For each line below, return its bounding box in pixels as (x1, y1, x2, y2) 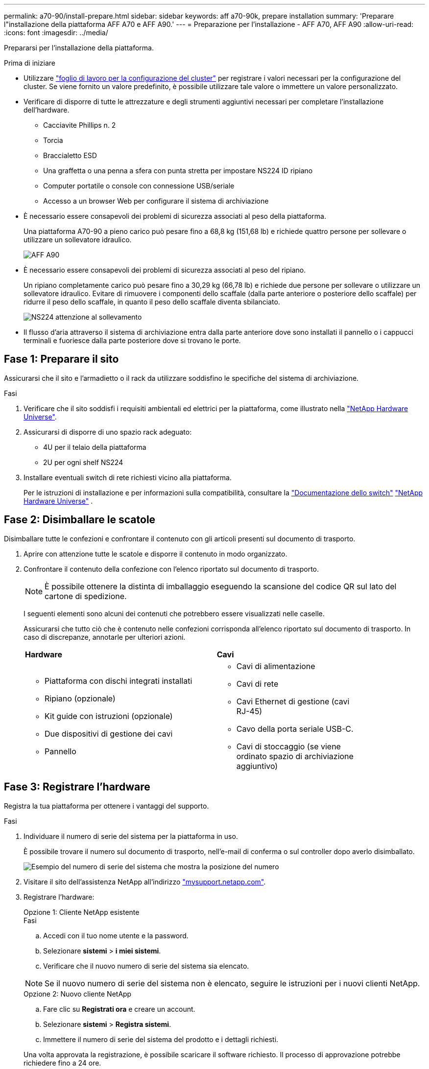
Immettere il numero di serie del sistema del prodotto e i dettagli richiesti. (43, 1035, 279, 1044)
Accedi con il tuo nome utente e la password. (43, 931, 189, 940)
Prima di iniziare (4, 59, 55, 67)
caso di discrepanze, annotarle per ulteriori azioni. (24, 632, 186, 641)
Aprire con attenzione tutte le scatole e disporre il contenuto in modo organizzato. (24, 549, 287, 558)
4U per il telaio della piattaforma (43, 442, 146, 451)
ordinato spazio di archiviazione (236, 751, 354, 761)
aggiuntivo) (236, 761, 278, 771)
